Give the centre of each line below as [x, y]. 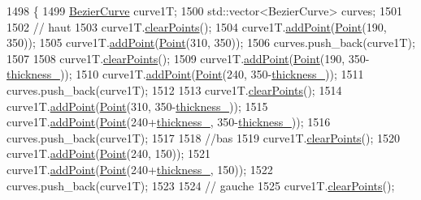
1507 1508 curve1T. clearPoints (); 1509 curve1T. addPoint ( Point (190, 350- [188, 58]
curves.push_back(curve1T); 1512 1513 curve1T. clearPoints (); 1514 [174, 89]
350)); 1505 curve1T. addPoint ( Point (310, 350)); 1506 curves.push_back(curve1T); [211, 43]
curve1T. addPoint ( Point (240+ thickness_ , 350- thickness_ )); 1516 [169, 122]
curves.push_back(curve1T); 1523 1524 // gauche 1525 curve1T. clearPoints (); [201, 185]
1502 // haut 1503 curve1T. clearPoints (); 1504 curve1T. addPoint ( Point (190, [197, 26]
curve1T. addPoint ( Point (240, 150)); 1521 [109, 153]
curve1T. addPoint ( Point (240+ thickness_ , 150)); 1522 [140, 169]
